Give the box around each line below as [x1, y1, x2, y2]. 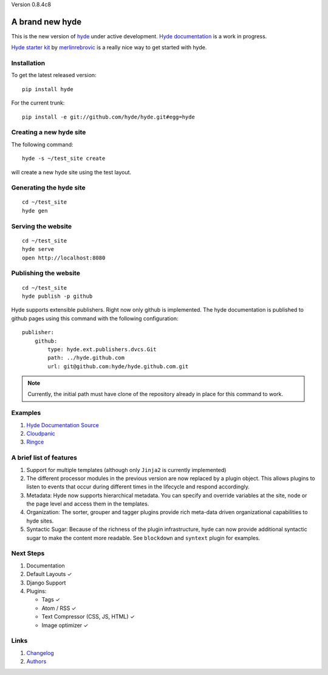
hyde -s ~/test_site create [22, 155, 106, 162]
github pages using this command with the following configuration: [11, 315, 179, 322]
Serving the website [11, 222, 72, 230]
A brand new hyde [11, 16, 82, 27]
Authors [26, 658, 47, 665]
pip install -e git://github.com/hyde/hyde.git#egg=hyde [22, 113, 196, 120]
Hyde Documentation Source [26, 421, 100, 428]
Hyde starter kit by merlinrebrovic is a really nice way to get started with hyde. [11, 44, 207, 51]
